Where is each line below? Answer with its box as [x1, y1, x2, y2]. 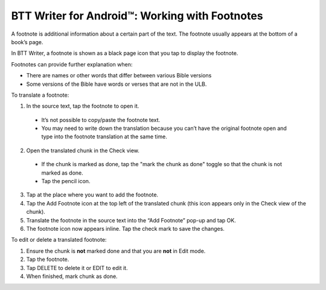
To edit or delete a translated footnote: [11, 236, 107, 243]
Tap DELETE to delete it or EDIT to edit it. [26, 264, 128, 271]
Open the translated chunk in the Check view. [26, 147, 140, 154]
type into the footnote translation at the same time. [41, 133, 167, 140]
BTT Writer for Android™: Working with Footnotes [11, 9, 263, 22]
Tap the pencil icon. [41, 178, 91, 185]
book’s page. [11, 38, 43, 45]
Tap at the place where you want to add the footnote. [26, 191, 159, 199]
